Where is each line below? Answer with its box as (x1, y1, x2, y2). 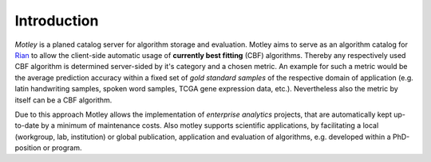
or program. (42, 143, 82, 152)
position (14, 143, 42, 152)
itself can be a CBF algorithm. (14, 95, 113, 105)
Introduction (14, 12, 99, 29)
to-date (14, 121, 40, 130)
